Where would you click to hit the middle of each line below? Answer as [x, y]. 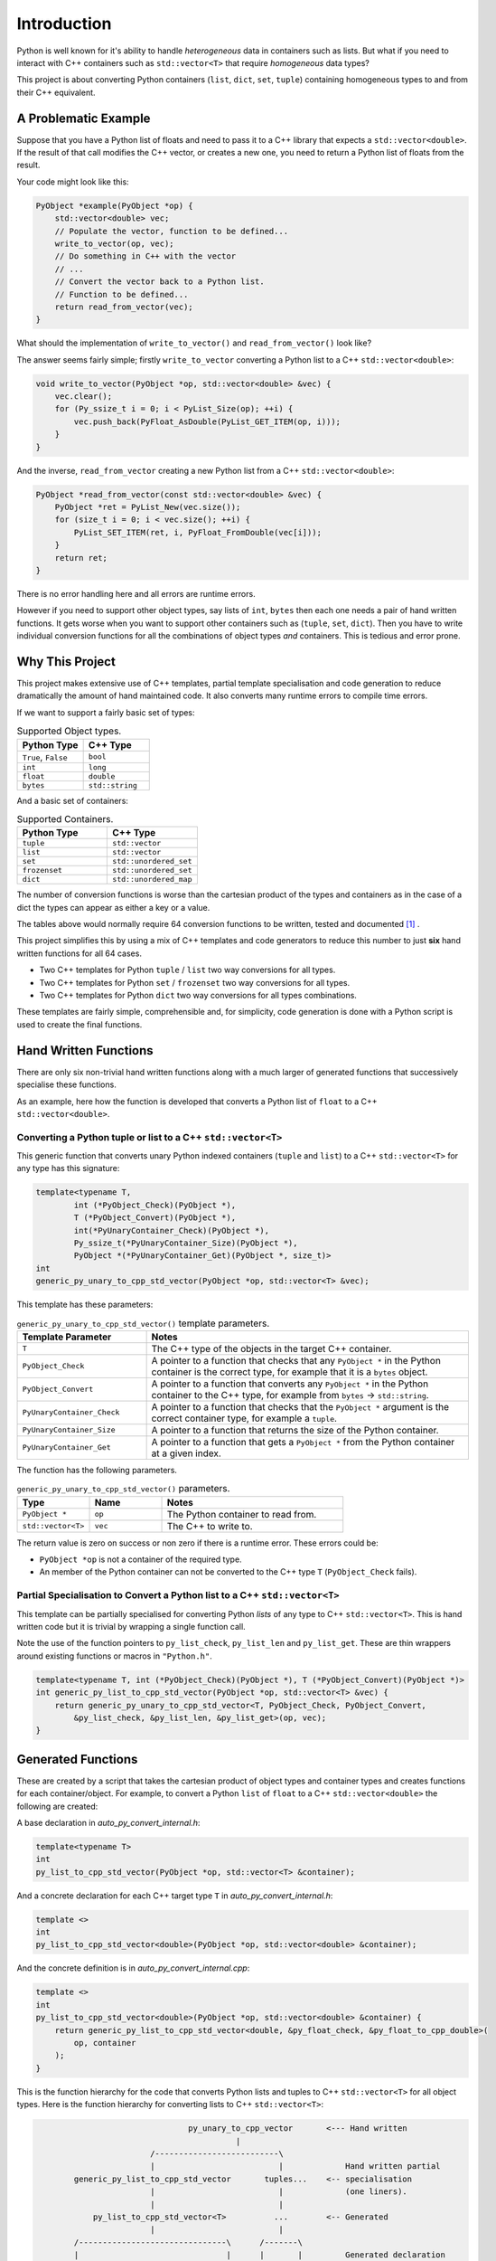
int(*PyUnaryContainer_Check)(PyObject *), [172, 1230]
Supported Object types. [69, 731]
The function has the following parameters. [97, 1470]
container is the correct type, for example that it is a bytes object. [290, 1372]
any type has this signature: [68, 1168]
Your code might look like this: [73, 182]
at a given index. [186, 1453]
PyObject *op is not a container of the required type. [141, 1559]
